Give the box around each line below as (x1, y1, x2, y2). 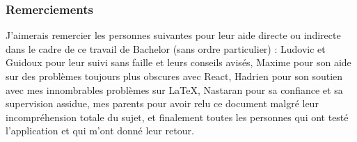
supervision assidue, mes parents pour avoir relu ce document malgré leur (6, 96, 319, 111)
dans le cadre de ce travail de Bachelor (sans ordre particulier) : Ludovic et (6, 41, 326, 56)
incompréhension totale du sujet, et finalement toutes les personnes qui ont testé (6, 109, 349, 124)
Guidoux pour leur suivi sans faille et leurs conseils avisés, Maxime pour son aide (6, 55, 351, 70)
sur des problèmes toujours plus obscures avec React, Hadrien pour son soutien (6, 69, 343, 83)
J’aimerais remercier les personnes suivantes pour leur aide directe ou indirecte (6, 28, 341, 42)
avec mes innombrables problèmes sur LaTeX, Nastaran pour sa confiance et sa (6, 82, 343, 97)
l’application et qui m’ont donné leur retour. (6, 123, 194, 138)
